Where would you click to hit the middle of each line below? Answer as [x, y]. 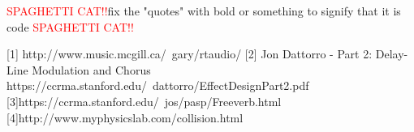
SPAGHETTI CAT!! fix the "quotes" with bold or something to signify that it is [204, 11]
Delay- [392, 54]
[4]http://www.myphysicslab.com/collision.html [125, 117]
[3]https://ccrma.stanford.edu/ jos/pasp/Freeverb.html [144, 101]
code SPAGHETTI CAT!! [70, 26]
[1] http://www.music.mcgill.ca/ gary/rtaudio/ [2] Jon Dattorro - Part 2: [190, 54]
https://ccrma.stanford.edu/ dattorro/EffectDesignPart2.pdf [158, 85]
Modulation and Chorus [91, 69]
